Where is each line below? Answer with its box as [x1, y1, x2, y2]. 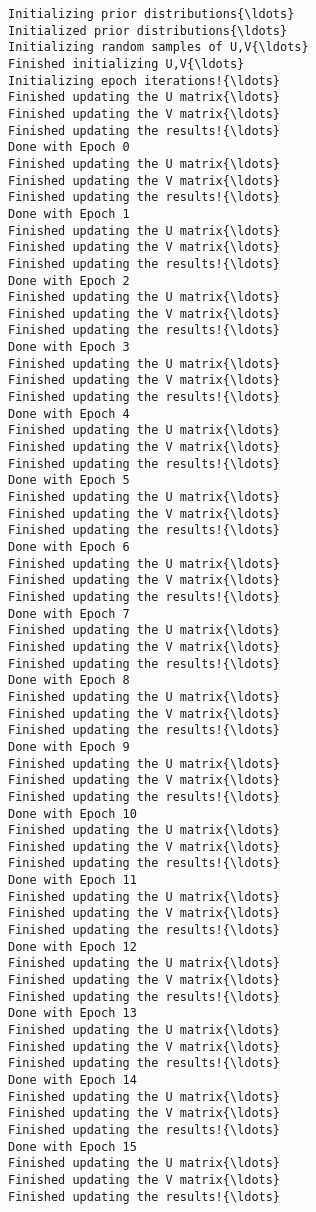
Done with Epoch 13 [8, 1006, 137, 1021]
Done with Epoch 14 [8, 1073, 137, 1087]
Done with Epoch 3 [8, 340, 130, 355]
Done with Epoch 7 [8, 606, 130, 621]
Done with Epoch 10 [8, 806, 137, 821]
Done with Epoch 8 [8, 673, 130, 688]
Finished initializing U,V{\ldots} [8, 56, 245, 71]
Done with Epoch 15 [8, 1139, 137, 1154]
